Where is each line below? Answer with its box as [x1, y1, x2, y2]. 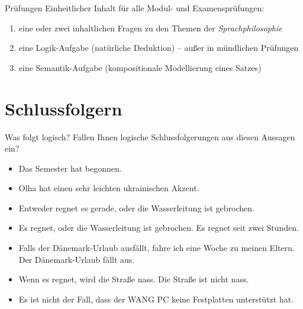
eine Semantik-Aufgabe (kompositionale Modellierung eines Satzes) [18, 61, 262, 73]
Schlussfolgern [5, 96, 123, 120]
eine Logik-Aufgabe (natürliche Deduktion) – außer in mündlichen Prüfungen [18, 41, 299, 54]
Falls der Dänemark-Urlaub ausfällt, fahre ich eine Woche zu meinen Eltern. [18, 242, 295, 254]
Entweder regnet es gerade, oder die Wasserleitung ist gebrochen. [18, 201, 254, 214]
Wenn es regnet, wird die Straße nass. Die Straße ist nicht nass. [18, 273, 249, 285]
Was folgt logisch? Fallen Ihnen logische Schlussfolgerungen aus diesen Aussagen [5, 130, 295, 143]
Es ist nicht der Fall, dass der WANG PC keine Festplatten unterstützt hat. [18, 292, 294, 305]
